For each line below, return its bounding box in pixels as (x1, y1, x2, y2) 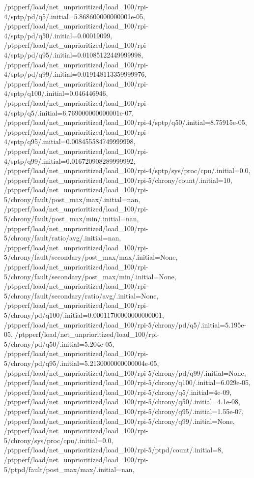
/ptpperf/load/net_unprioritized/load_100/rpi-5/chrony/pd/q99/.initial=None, (4, 367, 246, 378)
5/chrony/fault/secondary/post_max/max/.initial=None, (4, 252, 178, 262)
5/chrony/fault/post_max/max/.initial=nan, (4, 194, 141, 204)
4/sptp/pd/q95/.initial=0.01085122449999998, (4, 49, 143, 60)
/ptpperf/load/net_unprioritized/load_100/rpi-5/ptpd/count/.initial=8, (4, 445, 223, 455)
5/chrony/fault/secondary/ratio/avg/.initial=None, (4, 290, 159, 300)
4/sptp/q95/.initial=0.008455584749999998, (4, 136, 136, 147)
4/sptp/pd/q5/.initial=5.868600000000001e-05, (4, 11, 145, 21)
